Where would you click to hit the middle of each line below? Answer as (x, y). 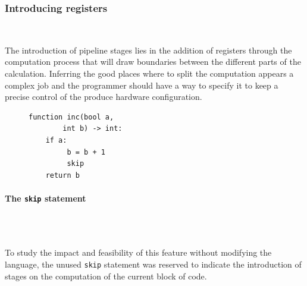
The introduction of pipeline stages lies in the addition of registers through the (148, 50)
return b (62, 175)
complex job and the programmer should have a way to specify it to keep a (142, 85)
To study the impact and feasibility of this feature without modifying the (138, 252)
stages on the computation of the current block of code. (106, 276)
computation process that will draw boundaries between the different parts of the (153, 62)
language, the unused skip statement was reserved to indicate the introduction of (153, 264)
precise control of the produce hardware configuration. (104, 97)
